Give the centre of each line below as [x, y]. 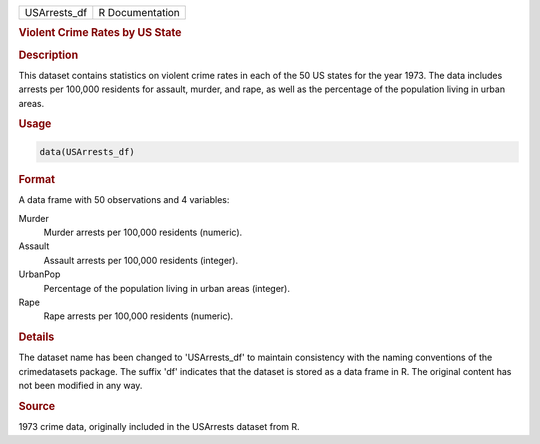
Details [36, 337]
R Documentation [139, 12]
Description [48, 55]
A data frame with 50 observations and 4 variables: [124, 200]
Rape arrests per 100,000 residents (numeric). [138, 316]
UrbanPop [39, 274]
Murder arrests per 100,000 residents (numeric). [143, 232]
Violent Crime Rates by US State [100, 33]
